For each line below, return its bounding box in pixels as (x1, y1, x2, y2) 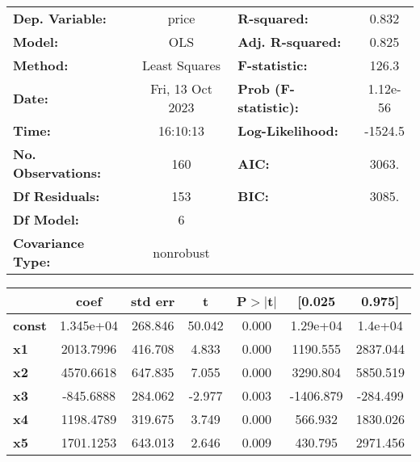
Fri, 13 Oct (150, 79, 212, 98)
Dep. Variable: (13, 9, 107, 27)
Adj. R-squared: (237, 32, 342, 51)
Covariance (13, 233, 85, 252)
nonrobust (153, 242, 210, 262)
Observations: (13, 163, 102, 182)
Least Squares (142, 56, 220, 74)
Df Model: (13, 210, 79, 229)
